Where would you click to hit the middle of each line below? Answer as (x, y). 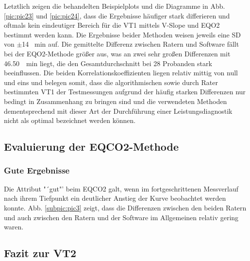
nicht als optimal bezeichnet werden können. (70, 120)
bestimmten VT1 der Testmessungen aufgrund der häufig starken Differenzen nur (125, 92)
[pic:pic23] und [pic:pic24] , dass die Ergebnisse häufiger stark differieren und (117, 15)
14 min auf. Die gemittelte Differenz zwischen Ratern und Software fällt (131, 44)
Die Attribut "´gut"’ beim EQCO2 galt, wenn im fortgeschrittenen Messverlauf (121, 188)
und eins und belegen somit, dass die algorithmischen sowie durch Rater (111, 82)
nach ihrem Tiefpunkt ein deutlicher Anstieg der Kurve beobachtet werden (115, 198)
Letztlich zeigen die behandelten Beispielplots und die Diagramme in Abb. (115, 6)
